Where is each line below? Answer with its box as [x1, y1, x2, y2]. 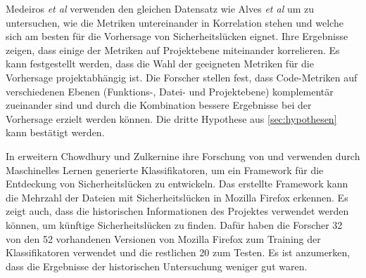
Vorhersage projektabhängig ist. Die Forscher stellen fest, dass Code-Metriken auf [6, 69, 358, 84]
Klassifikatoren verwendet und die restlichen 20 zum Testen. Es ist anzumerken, [6, 245, 351, 260]
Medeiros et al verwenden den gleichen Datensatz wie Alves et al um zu [6, 1, 314, 15]
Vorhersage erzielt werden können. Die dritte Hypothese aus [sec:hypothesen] [6, 111, 337, 126]
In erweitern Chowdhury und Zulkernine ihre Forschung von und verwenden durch [6, 148, 360, 163]
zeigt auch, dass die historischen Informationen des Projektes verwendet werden [6, 204, 349, 218]
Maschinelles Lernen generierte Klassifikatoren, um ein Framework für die [6, 162, 324, 177]
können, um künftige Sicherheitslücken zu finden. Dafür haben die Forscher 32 [6, 217, 343, 232]
